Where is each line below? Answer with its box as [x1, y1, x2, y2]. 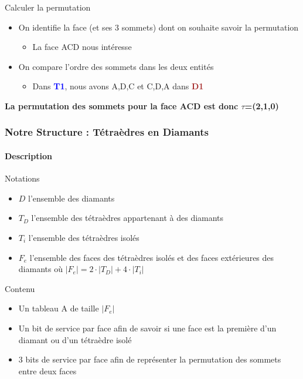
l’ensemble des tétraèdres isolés [28, 231, 139, 243]
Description [5, 150, 53, 162]
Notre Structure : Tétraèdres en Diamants [5, 125, 209, 139]
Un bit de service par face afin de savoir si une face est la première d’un [18, 321, 277, 334]
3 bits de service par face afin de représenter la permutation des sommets [18, 353, 281, 365]
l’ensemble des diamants [28, 192, 115, 204]
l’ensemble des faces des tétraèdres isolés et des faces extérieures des [29, 251, 274, 263]
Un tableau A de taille [18, 302, 99, 314]
